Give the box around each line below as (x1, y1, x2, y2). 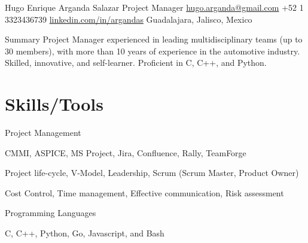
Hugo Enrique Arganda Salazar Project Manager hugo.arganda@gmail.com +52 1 (5, 1, 304, 13)
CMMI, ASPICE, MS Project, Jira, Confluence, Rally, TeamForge (5, 146, 246, 159)
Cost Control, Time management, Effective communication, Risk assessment (5, 186, 284, 199)
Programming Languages (5, 206, 96, 219)
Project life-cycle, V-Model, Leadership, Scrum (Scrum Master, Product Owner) (5, 166, 299, 179)
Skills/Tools (5, 92, 103, 116)
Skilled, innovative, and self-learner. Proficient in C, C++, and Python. (5, 56, 267, 69)
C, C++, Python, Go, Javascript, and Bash (5, 227, 164, 239)
